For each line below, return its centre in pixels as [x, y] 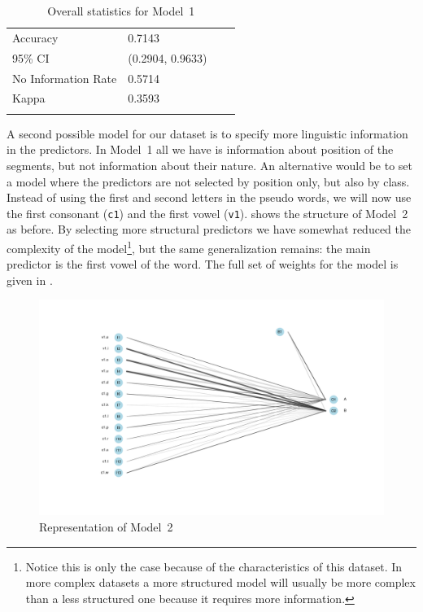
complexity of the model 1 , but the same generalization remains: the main [189, 247]
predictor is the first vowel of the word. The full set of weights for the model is [203, 264]
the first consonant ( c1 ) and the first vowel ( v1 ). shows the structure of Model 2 [207, 213]
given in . [30, 280]
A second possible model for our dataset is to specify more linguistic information [207, 133]
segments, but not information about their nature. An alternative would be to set [209, 165]
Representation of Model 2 [106, 526]
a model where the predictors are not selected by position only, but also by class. [208, 181]
